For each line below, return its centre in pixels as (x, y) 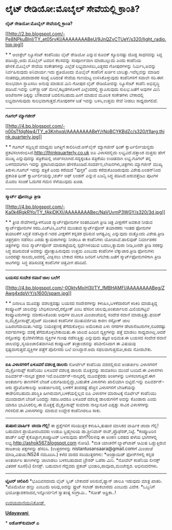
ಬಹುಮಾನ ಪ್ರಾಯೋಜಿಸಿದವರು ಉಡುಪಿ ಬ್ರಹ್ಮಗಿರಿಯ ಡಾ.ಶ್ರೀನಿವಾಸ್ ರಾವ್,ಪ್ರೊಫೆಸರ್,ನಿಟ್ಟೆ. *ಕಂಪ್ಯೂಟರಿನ (81, 431)
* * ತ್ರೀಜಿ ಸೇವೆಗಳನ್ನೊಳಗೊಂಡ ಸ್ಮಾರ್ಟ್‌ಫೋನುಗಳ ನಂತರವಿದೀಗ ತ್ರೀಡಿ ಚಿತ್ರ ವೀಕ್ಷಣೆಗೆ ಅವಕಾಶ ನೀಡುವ (79, 222)
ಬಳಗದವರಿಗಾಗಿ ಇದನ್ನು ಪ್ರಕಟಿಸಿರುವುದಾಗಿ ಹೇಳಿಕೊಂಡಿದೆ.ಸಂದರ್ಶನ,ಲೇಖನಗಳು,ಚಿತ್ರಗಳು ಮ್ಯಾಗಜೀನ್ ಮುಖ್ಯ (84, 164)
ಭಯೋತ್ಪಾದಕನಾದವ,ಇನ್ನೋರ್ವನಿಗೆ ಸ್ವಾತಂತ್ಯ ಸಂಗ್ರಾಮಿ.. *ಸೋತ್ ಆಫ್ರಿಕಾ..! (61, 492)
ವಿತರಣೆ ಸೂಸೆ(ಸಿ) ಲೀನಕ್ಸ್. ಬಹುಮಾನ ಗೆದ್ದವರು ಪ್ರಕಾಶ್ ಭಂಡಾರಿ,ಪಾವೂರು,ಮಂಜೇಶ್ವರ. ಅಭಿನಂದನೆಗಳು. (82, 466)
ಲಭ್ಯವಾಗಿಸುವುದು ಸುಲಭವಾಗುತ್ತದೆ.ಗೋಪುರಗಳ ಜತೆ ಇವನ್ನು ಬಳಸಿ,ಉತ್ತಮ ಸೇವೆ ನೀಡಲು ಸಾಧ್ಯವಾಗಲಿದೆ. (82, 100)
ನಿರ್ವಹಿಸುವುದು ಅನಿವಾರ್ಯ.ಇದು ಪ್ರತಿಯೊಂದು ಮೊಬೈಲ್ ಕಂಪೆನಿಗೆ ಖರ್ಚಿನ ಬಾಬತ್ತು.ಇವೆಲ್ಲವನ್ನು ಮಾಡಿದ (82, 72)
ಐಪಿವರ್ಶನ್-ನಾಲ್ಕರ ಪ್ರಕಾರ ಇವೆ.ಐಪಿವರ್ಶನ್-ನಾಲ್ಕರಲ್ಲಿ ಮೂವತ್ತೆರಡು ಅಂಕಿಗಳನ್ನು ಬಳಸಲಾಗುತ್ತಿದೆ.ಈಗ (80, 376)
